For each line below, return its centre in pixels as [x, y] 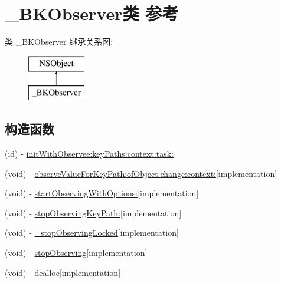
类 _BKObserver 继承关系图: [59, 42]
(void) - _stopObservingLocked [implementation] [92, 233]
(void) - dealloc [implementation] [63, 272]
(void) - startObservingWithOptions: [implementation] [102, 193]
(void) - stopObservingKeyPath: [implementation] [93, 213]
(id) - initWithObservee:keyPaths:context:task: [89, 154]
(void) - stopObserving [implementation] [76, 253]
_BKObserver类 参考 [92, 13]
